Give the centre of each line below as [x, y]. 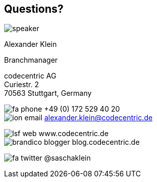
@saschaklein [67, 158]
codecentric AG [30, 76]
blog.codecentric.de [106, 142]
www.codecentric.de [73, 134]
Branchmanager [31, 60]
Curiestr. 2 [22, 85]
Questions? [34, 9]
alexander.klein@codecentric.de [99, 118]
